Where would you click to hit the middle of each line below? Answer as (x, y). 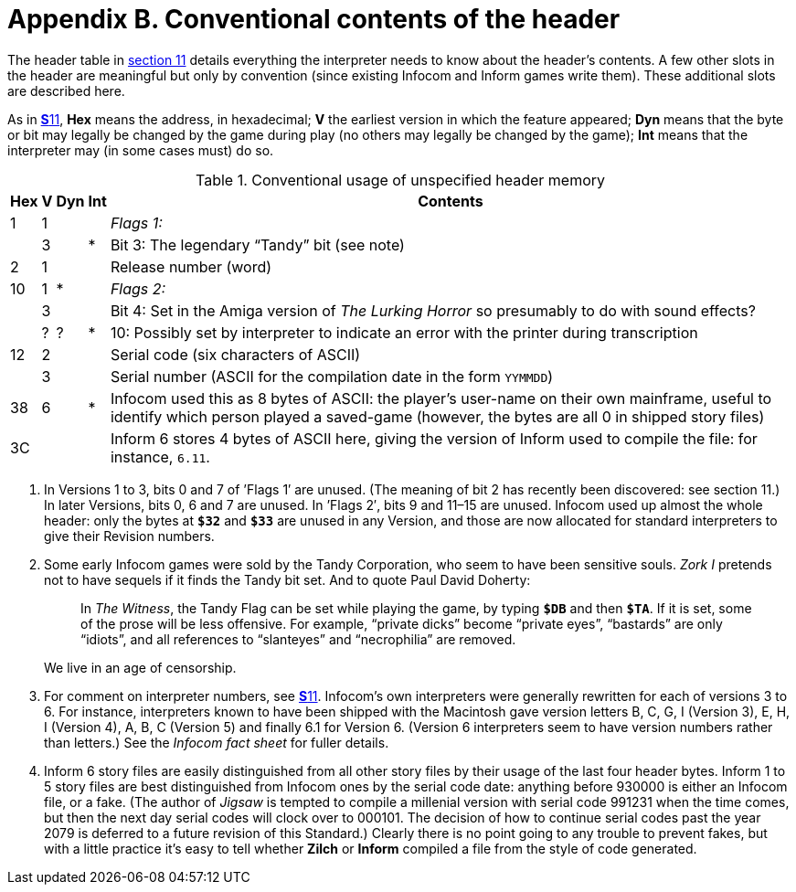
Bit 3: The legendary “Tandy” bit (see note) (257, 244)
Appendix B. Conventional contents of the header (314, 19)
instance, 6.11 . (160, 457)
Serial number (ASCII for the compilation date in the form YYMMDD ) (332, 376)
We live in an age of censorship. (140, 667)
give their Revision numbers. (129, 536)
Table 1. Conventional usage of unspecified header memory (400, 180)
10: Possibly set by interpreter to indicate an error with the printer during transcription (404, 332)
